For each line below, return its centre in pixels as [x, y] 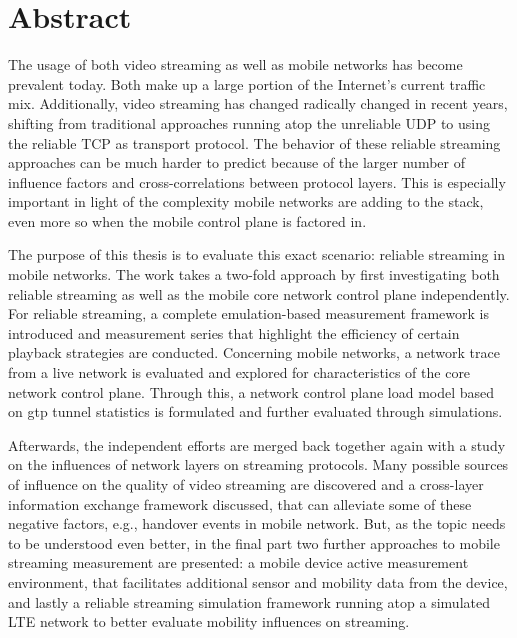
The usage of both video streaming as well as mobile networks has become [235, 64]
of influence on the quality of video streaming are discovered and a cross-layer [246, 484]
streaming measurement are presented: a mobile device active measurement [238, 562]
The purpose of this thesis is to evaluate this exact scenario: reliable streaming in [256, 254]
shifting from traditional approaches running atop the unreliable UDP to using [249, 122]
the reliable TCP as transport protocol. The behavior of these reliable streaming [254, 142]
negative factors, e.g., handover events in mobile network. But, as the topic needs [257, 523]
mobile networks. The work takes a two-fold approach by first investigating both [254, 274]
